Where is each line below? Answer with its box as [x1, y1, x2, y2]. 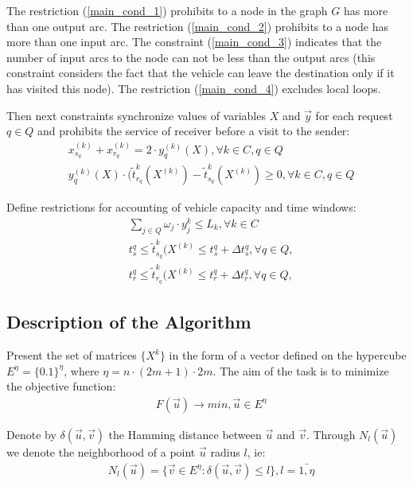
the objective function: [6, 378, 116, 395]
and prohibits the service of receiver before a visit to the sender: [37, 122, 350, 139]
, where [64, 362, 99, 379]
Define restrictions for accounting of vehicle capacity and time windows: [6, 199, 357, 216]
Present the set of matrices [6, 347, 137, 364]
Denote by [6, 426, 56, 442]
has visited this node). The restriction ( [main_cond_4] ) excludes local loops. [6, 80, 381, 96]
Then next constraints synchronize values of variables [6, 107, 266, 123]
